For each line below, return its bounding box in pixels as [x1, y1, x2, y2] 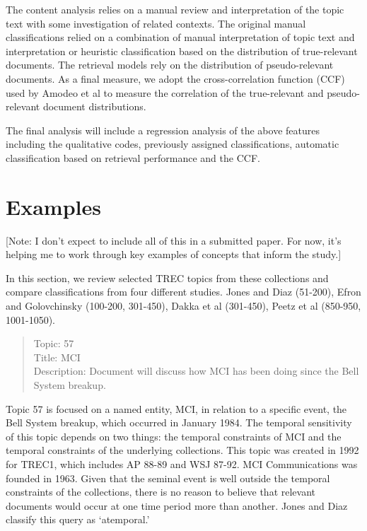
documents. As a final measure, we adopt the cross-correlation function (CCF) [6, 71, 345, 86]
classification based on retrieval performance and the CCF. [6, 150, 260, 165]
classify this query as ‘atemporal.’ [6, 512, 150, 527]
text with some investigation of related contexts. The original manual [6, 16, 306, 30]
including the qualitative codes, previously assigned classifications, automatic [6, 136, 339, 151]
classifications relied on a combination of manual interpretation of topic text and [6, 30, 355, 45]
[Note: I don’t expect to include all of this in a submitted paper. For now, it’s [6, 233, 342, 247]
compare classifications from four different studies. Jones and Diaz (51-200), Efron [6, 284, 361, 299]
